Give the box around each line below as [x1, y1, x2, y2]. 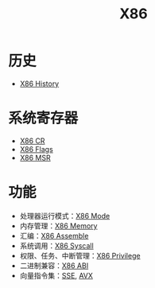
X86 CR [19, 136, 45, 146]
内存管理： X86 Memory [19, 220, 98, 231]
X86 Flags [19, 144, 53, 154]
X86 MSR [19, 153, 51, 162]
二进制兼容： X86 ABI [19, 260, 89, 270]
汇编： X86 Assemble [19, 231, 89, 240]
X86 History [19, 79, 60, 88]
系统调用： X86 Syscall [19, 240, 94, 251]
